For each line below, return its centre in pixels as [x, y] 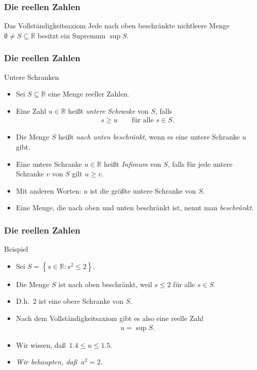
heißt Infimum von [133, 164]
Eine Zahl [31, 110]
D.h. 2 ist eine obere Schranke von [70, 301]
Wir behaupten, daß [47, 362]
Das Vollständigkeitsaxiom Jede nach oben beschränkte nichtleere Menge [117, 26]
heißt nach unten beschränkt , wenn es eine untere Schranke [149, 137]
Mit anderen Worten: [49, 190]
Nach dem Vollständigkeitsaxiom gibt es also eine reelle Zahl [110, 318]
